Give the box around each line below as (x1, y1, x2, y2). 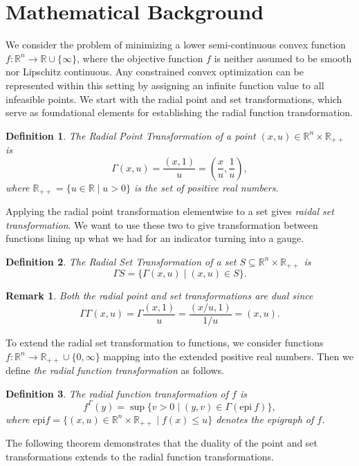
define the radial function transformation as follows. (6, 363, 224, 378)
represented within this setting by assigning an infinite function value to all (6, 77, 324, 92)
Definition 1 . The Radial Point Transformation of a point (6, 128, 256, 142)
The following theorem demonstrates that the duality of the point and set (6, 436, 318, 450)
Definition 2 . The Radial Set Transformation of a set (6, 254, 237, 268)
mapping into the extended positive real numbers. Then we (103, 348, 353, 363)
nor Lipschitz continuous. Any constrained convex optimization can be (6, 64, 304, 79)
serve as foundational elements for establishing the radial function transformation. (6, 105, 353, 120)
